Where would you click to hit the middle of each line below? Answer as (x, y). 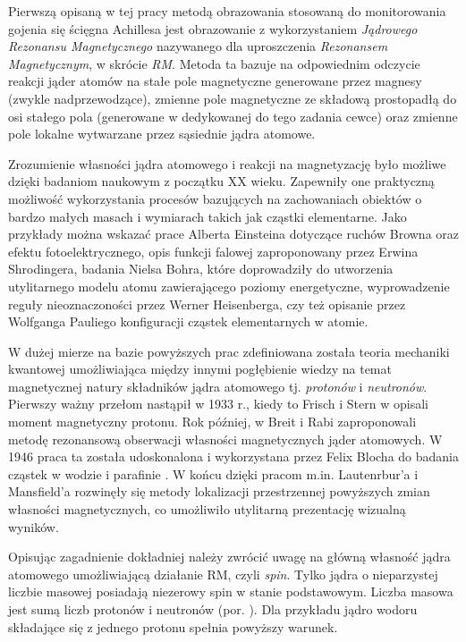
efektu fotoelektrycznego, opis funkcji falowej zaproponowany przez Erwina (213, 251)
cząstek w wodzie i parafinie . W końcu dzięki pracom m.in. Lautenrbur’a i (213, 473)
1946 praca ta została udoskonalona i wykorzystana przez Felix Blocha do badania (233, 456)
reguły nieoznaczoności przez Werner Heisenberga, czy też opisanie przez (207, 304)
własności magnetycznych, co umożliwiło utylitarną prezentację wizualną (207, 509)
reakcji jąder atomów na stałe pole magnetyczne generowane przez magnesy (215, 81)
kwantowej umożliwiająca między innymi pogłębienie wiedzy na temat (200, 369)
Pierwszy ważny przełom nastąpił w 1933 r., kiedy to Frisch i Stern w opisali (218, 404)
